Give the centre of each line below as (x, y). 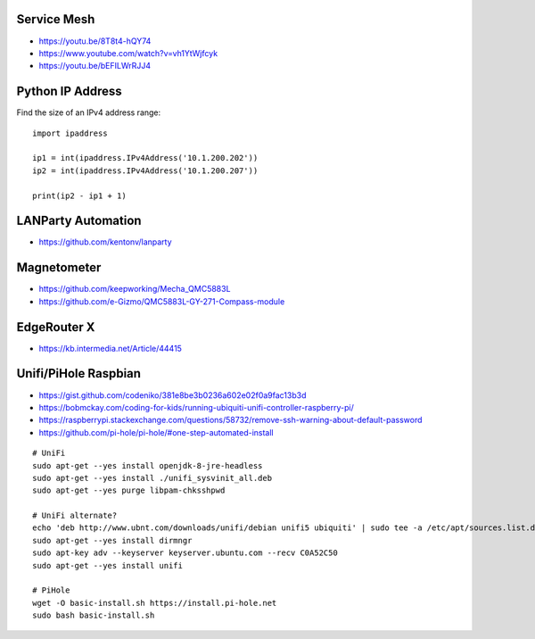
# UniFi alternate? (75, 516)
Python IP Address (69, 91)
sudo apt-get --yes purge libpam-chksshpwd (129, 490)
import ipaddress (70, 133)
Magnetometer (59, 268)
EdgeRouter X (56, 327)
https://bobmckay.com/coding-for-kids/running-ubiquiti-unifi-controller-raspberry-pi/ (196, 407)
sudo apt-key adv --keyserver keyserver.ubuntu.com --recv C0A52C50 (185, 553)
